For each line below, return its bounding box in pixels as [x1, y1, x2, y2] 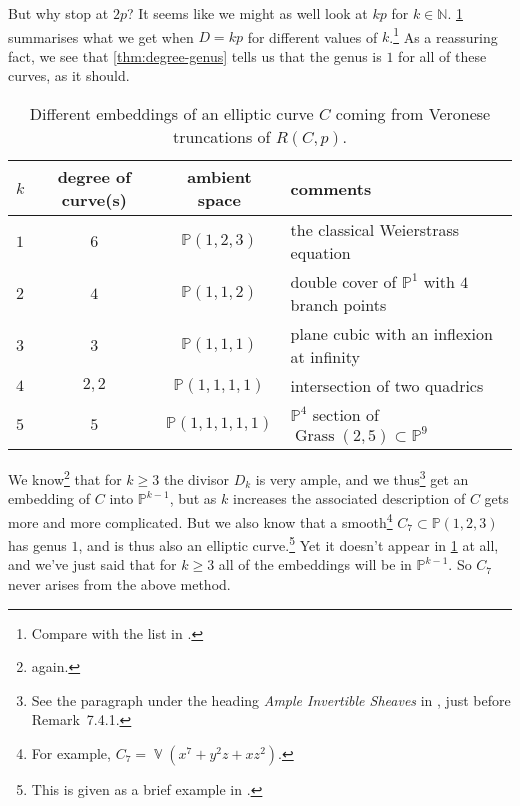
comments [290, 176, 372, 200]
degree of [57, 165, 131, 189]
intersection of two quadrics [290, 374, 484, 398]
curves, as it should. [8, 65, 130, 86]
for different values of [247, 26, 378, 47]
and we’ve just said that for [8, 554, 177, 575]
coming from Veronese [335, 102, 491, 126]
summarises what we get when [8, 26, 194, 47]
